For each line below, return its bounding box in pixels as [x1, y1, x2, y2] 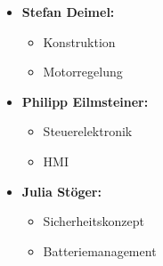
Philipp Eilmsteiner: [21, 92, 149, 110]
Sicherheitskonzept [43, 212, 144, 230]
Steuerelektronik [43, 122, 133, 141]
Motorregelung [43, 62, 123, 81]
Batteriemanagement [43, 241, 157, 260]
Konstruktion [43, 32, 116, 51]
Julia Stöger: [21, 181, 102, 200]
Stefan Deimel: [21, 3, 115, 20]
